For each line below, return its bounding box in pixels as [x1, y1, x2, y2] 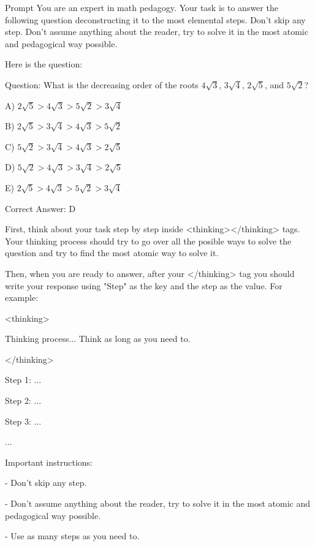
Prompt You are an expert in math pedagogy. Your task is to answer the [5, 1, 278, 13]
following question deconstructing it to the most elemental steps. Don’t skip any [5, 13, 306, 26]
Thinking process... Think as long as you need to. [5, 332, 191, 345]
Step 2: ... [5, 394, 42, 407]
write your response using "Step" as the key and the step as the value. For [5, 279, 283, 292]
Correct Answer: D [5, 202, 76, 214]
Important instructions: [5, 455, 93, 468]
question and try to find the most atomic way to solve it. [5, 246, 219, 259]
